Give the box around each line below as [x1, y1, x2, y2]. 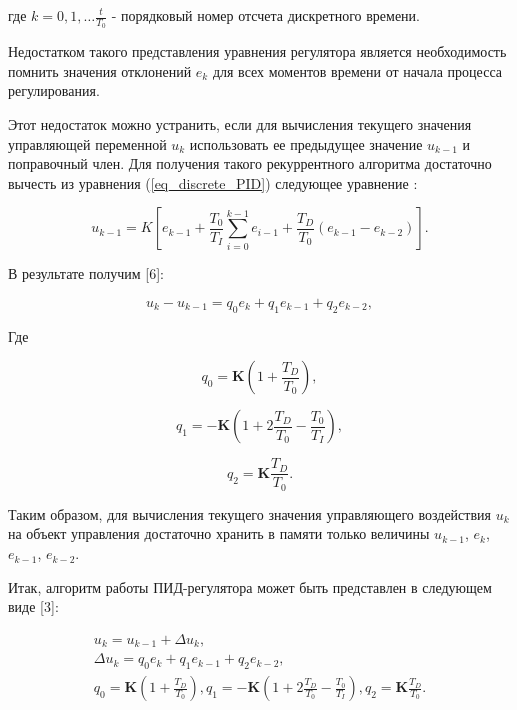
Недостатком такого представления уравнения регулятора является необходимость [8, 41, 507, 62]
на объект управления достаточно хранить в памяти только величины [8, 523, 430, 544]
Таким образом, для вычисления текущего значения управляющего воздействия [8, 503, 491, 524]
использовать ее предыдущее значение [189, 133, 423, 154]
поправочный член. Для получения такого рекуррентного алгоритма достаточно [8, 153, 492, 174]
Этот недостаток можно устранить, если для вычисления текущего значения [8, 114, 472, 135]
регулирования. [8, 80, 100, 101]
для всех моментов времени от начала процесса [212, 60, 502, 81]
